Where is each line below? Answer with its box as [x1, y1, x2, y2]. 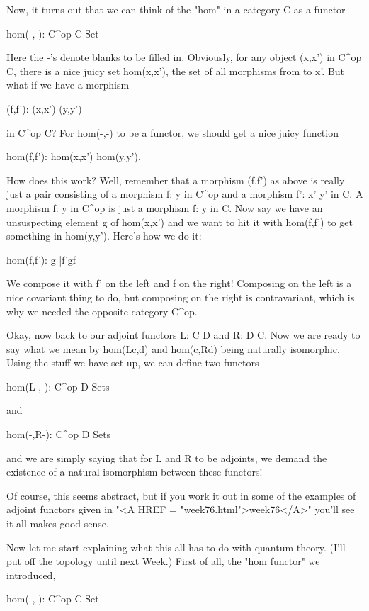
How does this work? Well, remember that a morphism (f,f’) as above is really [6, 172, 345, 187]
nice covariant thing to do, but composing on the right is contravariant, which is [6, 289, 355, 304]
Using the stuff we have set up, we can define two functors [6, 355, 259, 370]
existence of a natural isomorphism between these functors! [6, 464, 263, 479]
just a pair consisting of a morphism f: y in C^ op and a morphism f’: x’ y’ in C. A [6, 186, 363, 201]
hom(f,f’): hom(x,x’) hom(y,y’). [6, 149, 141, 164]
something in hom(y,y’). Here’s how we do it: [6, 228, 202, 243]
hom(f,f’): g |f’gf [6, 252, 76, 267]
